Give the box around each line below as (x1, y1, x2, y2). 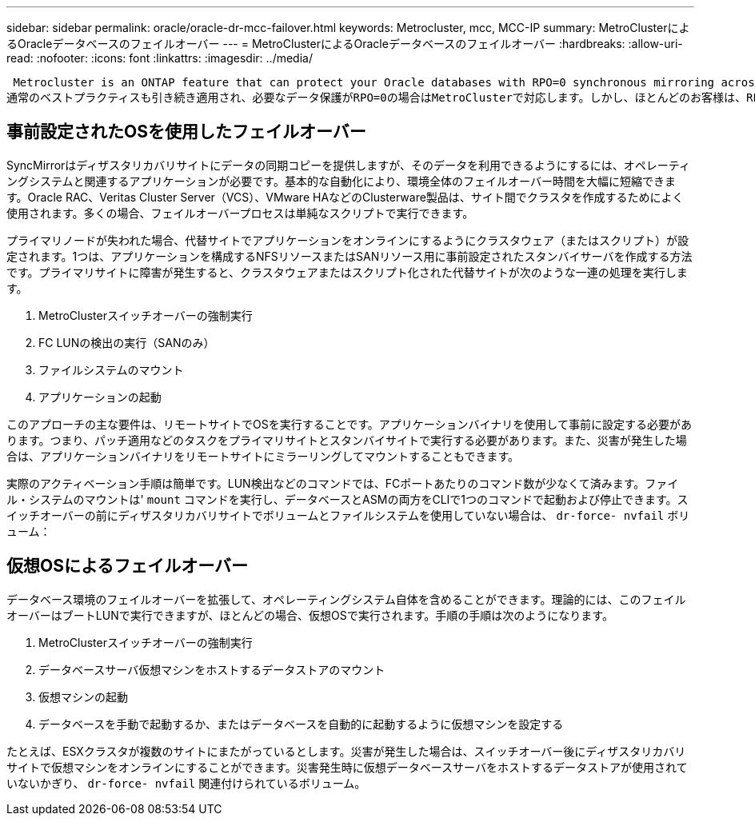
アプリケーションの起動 (38, 389, 162, 404)
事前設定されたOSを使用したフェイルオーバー (6, 122, 366, 142)
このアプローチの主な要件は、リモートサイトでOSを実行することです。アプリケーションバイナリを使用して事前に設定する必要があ (6, 417, 692, 431)
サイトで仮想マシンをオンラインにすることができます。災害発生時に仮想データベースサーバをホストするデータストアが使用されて (6, 760, 688, 774)
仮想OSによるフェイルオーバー (6, 556, 249, 577)
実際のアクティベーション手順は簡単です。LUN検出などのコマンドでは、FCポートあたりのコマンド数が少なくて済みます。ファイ (6, 476, 679, 490)
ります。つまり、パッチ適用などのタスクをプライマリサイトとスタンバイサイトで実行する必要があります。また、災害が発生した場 (6, 433, 687, 447)
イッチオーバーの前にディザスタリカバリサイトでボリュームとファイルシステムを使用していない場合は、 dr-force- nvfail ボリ (6, 508, 690, 522)
